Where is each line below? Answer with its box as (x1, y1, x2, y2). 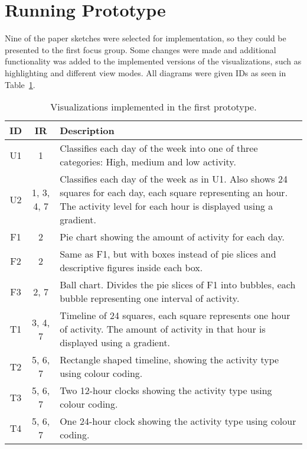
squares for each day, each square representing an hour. (60, 186, 288, 200)
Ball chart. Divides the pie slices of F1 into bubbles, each (60, 278, 296, 292)
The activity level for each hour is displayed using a (60, 199, 273, 213)
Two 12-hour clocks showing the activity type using (60, 383, 272, 398)
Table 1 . (5, 78, 35, 90)
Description (60, 123, 115, 138)
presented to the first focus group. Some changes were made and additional (5, 43, 276, 56)
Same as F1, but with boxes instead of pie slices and (60, 247, 276, 261)
